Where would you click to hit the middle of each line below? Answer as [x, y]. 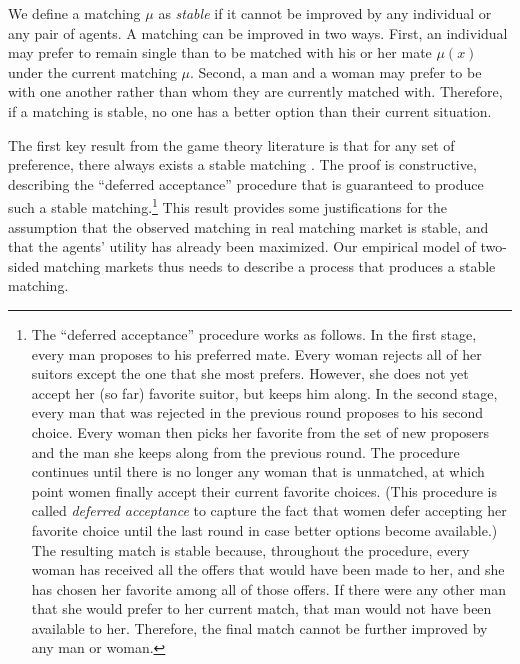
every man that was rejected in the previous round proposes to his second [257, 412]
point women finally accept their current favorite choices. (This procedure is [264, 490]
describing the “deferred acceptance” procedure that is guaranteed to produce [246, 183]
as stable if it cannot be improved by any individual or [325, 13]
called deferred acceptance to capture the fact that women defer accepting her [269, 510]
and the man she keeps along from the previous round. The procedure [245, 451]
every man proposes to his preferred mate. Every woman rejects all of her [256, 353]
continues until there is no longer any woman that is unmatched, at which [258, 471]
